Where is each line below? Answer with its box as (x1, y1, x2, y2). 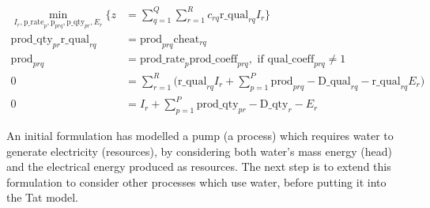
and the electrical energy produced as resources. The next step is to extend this (6, 158, 391, 175)
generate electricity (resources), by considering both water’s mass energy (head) (6, 142, 392, 159)
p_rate (23, 18, 44, 27)
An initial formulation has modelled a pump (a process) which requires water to (6, 127, 394, 144)
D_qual (318, 75, 351, 87)
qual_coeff (267, 53, 315, 65)
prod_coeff (189, 53, 238, 65)
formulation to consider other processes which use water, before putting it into (6, 173, 387, 190)
